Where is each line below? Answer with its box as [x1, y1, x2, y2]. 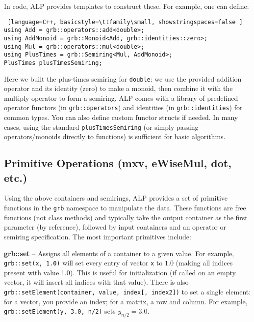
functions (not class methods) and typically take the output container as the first [4, 212, 248, 222]
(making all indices [176, 258, 233, 268]
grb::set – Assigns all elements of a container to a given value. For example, [4, 248, 234, 258]
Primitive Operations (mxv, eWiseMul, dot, [4, 155, 231, 171]
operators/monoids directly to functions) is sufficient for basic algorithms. [4, 131, 226, 142]
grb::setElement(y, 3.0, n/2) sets [4, 306, 116, 316]
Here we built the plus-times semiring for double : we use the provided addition [4, 73, 242, 84]
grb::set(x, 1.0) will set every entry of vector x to [4, 258, 163, 268]
